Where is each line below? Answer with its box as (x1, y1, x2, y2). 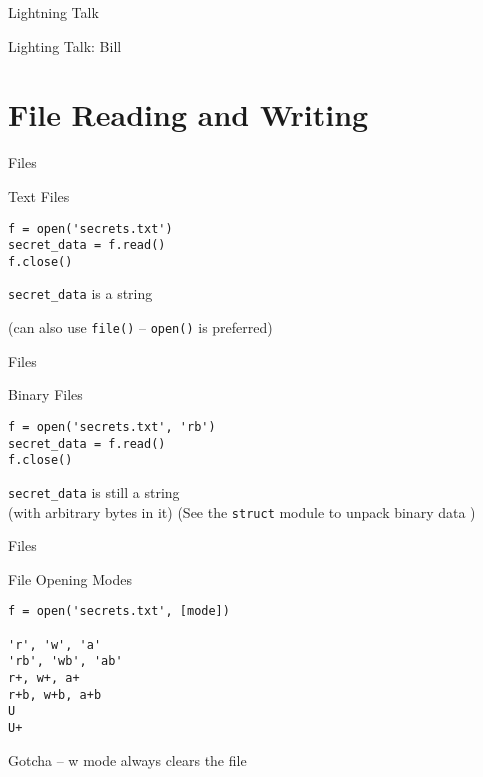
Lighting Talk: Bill (8, 35, 122, 56)
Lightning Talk (8, 2, 99, 22)
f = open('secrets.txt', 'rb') (8, 419, 216, 434)
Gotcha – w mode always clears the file (8, 749, 247, 770)
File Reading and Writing (8, 94, 369, 135)
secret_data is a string (8, 283, 153, 304)
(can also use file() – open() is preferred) (8, 317, 273, 338)
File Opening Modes (8, 568, 132, 589)
